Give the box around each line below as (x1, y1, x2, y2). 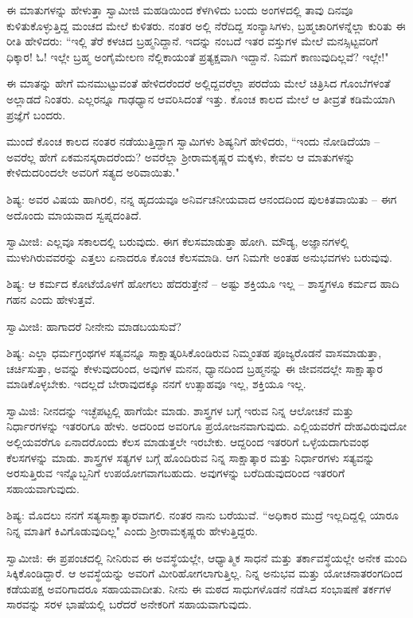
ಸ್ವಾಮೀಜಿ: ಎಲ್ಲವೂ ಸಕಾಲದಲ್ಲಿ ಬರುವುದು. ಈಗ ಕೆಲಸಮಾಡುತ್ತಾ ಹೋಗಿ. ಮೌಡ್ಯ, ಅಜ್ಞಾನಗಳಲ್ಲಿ (6, 233, 349, 250)
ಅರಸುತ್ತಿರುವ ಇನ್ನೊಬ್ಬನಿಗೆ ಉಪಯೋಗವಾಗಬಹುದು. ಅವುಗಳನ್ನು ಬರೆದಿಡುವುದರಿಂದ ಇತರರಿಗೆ (6, 464, 345, 481)
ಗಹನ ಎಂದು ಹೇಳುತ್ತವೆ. (6, 290, 95, 307)
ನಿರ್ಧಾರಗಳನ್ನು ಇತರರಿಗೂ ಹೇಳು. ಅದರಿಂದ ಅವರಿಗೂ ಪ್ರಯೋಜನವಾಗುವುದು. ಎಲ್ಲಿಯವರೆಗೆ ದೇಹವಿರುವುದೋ (6, 418, 407, 434)
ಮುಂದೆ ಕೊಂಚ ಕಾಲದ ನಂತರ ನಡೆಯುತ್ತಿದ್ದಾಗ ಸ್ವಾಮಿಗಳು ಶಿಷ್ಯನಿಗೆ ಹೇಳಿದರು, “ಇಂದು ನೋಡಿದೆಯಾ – (6, 133, 380, 150)
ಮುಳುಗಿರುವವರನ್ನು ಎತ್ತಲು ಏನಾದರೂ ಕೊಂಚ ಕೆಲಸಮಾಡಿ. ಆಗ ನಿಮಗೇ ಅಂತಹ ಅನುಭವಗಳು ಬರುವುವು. (6, 248, 392, 265)
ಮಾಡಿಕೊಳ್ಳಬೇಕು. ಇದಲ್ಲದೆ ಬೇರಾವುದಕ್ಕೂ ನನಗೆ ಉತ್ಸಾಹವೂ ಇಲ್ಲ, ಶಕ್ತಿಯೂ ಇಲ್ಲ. (6, 375, 306, 392)
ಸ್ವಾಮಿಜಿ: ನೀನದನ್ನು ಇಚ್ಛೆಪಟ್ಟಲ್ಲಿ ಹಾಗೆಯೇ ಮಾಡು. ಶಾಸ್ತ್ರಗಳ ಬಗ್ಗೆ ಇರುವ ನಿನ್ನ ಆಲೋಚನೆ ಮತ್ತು (6, 402, 354, 418)
